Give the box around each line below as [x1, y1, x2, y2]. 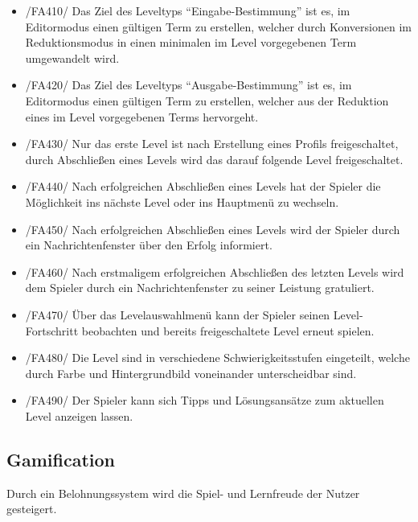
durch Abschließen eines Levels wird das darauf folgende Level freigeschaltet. [25, 150, 404, 167]
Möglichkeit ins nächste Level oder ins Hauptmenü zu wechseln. [25, 193, 339, 210]
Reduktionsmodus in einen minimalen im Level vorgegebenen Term [25, 34, 357, 51]
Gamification [6, 446, 116, 471]
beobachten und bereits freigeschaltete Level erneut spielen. [81, 322, 375, 339]
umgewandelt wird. [25, 49, 120, 66]
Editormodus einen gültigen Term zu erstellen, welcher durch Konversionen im [25, 18, 412, 35]
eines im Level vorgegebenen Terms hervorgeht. [25, 108, 259, 125]
